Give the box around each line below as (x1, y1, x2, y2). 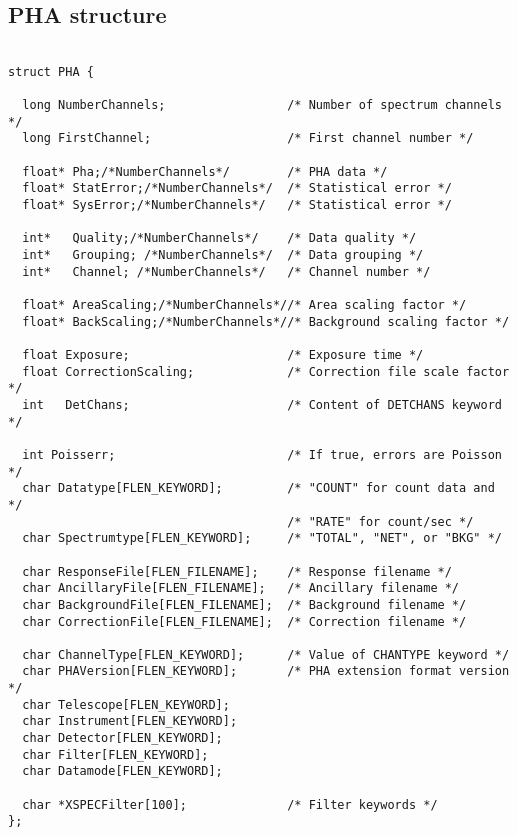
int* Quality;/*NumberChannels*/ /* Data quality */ (22, 231, 417, 246)
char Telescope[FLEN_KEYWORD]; (22, 697, 230, 712)
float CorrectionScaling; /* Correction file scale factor (22, 364, 510, 379)
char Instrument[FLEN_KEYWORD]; (22, 714, 238, 729)
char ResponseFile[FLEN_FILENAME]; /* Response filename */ (22, 564, 452, 579)
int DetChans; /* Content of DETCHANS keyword (22, 397, 502, 412)
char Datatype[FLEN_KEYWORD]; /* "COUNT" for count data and (22, 481, 495, 496)
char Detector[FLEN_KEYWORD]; (22, 731, 223, 746)
